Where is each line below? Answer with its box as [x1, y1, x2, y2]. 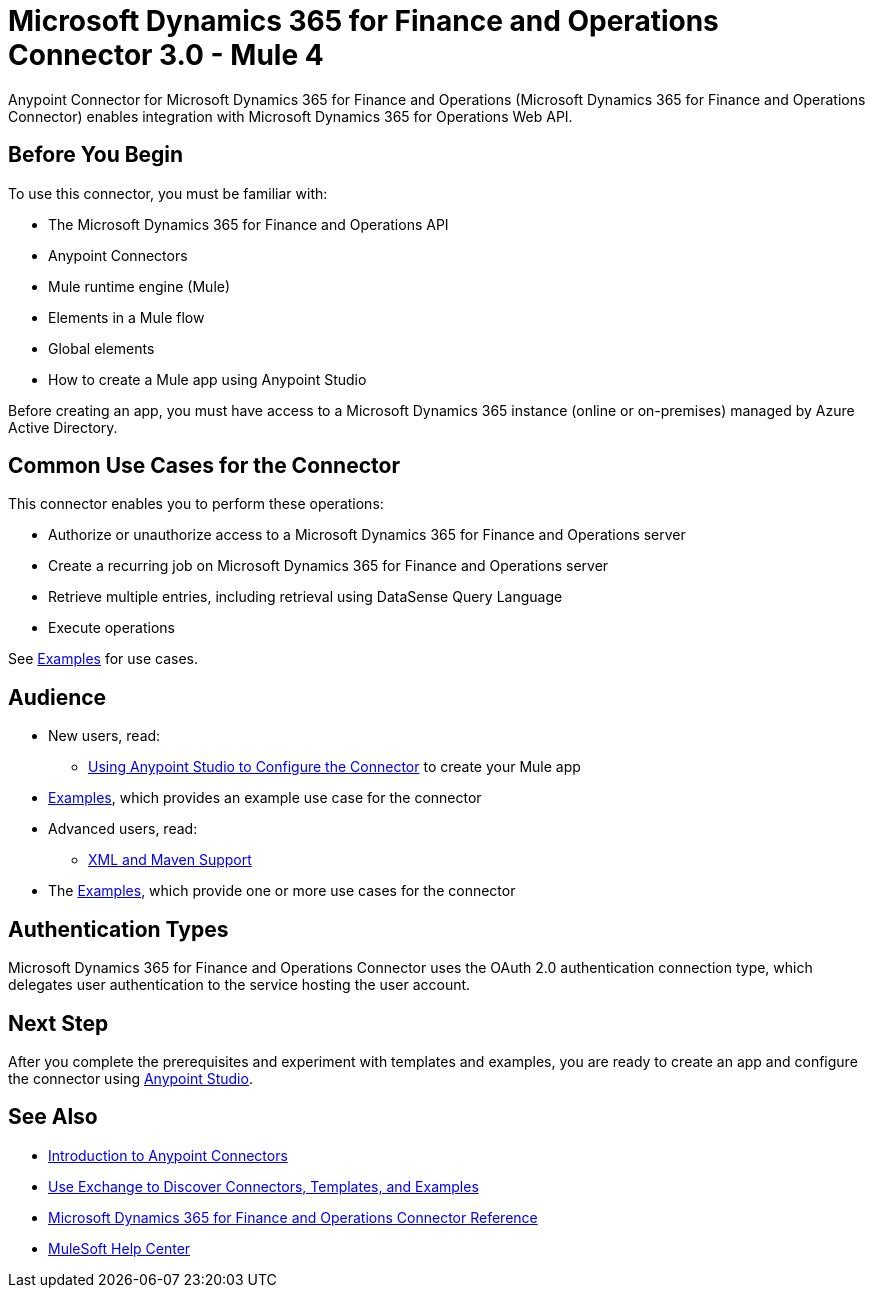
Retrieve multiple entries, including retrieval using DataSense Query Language [48, 588, 563, 606]
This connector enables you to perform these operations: [8, 495, 384, 513]
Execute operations [48, 619, 176, 637]
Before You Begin [8, 142, 184, 168]
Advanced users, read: [48, 820, 198, 838]
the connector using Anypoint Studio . [8, 1069, 253, 1087]
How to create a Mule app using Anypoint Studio [48, 370, 367, 388]
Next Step [8, 1010, 109, 1036]
